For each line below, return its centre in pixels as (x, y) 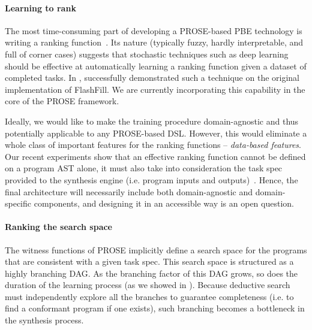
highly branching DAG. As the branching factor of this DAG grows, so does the (151, 273)
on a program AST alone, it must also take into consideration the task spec (144, 168)
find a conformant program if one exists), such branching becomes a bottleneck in (155, 308)
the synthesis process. (44, 320)
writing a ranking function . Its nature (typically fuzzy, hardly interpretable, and (154, 42)
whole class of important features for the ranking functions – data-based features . (153, 145)
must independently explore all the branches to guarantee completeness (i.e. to (149, 296)
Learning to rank (40, 7)
